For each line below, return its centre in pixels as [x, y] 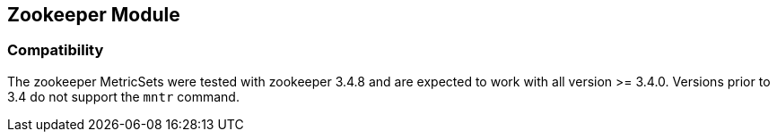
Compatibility [56, 50]
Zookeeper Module [94, 15]
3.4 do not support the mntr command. [123, 96]
